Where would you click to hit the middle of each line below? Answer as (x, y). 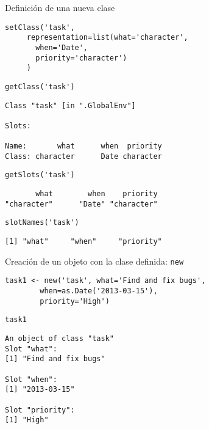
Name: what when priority (83, 146)
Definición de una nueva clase (60, 7)
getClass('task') (40, 86)
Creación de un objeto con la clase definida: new (94, 261)
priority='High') (75, 301)
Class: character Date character (83, 156)
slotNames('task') (42, 223)
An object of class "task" (59, 339)
